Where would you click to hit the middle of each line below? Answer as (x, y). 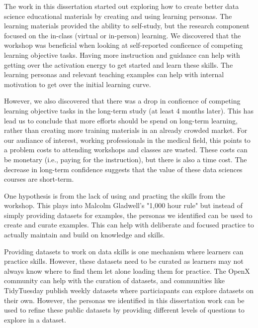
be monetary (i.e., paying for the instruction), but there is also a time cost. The (126, 159)
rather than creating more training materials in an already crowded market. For (126, 130)
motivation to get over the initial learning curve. (78, 84)
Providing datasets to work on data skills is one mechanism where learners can (124, 251)
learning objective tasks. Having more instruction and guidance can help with (122, 55)
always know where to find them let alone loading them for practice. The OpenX (127, 271)
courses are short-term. (39, 179)
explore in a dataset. (35, 319)
